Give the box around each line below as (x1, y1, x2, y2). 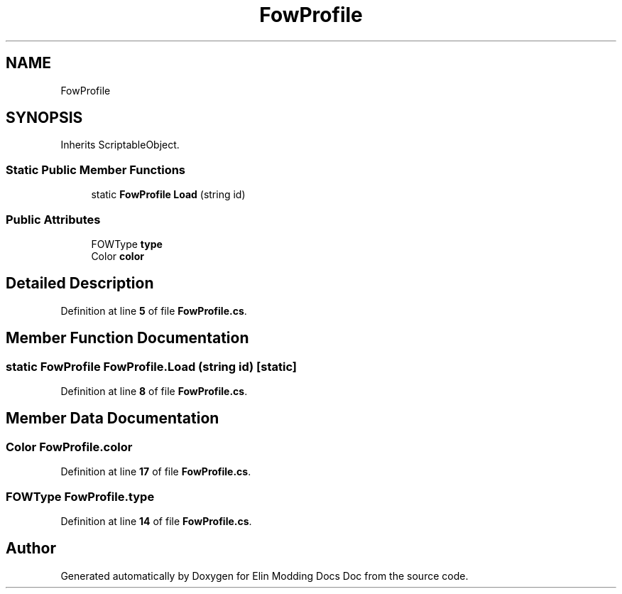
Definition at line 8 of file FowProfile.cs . (60, 385, 248, 397)
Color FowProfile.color (6, 439, 133, 454)
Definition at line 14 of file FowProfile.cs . (60, 514, 252, 527)
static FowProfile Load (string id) (91, 188, 246, 201)
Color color (91, 249, 144, 262)
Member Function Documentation (6, 329, 249, 347)
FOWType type (91, 237, 163, 250)
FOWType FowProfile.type (6, 489, 155, 504)
